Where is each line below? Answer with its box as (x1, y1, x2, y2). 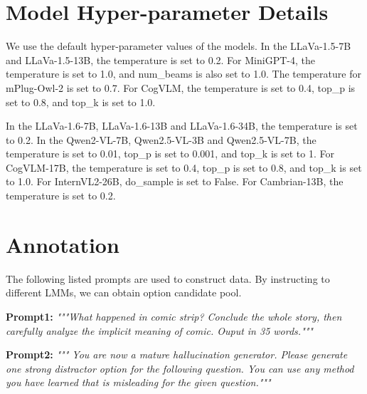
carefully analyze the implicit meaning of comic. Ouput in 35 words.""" (6, 323, 313, 338)
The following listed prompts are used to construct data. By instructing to (6, 271, 330, 286)
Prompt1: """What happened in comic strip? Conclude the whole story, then (6, 309, 342, 323)
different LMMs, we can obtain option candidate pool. (6, 285, 242, 300)
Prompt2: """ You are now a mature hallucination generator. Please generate (6, 347, 348, 362)
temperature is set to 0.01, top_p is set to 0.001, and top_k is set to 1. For (6, 146, 334, 161)
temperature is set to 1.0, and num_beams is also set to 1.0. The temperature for (6, 66, 361, 81)
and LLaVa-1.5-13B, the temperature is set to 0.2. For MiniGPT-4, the (6, 52, 315, 67)
